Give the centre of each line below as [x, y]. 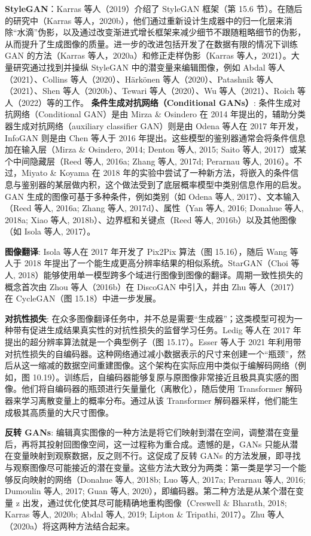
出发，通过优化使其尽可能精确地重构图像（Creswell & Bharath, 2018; [155, 502]
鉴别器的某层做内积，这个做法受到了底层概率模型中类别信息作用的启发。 [164, 184]
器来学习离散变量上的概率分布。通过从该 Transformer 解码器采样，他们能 [147, 400]
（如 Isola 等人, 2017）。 [50, 231]
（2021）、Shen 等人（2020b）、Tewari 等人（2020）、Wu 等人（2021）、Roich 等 [155, 91]
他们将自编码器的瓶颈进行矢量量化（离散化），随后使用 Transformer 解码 [162, 389]
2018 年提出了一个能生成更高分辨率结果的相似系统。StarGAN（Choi [156, 263]
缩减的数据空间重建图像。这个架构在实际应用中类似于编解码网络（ [168, 365]
